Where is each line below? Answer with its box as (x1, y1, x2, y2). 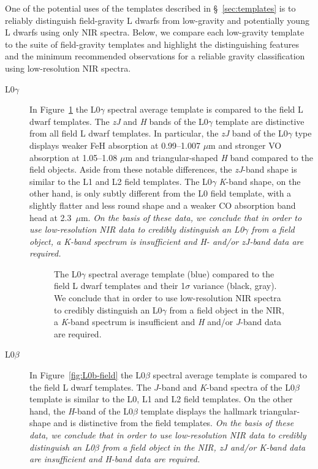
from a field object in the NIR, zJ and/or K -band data (102, 440, 306, 453)
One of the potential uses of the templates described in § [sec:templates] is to (5, 2, 296, 14)
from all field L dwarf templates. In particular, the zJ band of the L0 (29, 127, 288, 140)
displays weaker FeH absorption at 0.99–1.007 (29, 138, 200, 151)
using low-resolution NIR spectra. (5, 61, 131, 74)
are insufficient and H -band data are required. (29, 452, 200, 465)
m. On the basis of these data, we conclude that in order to (80, 211, 302, 223)
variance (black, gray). (192, 279, 277, 292)
